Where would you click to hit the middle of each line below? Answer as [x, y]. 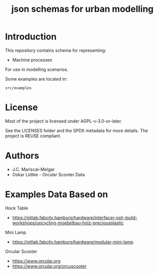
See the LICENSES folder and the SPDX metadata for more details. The [77, 130]
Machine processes [32, 60]
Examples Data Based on [57, 194]
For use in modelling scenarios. [37, 69]
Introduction [31, 37]
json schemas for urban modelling [82, 9]
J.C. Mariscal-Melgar [33, 169]
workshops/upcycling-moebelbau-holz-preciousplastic [68, 223]
